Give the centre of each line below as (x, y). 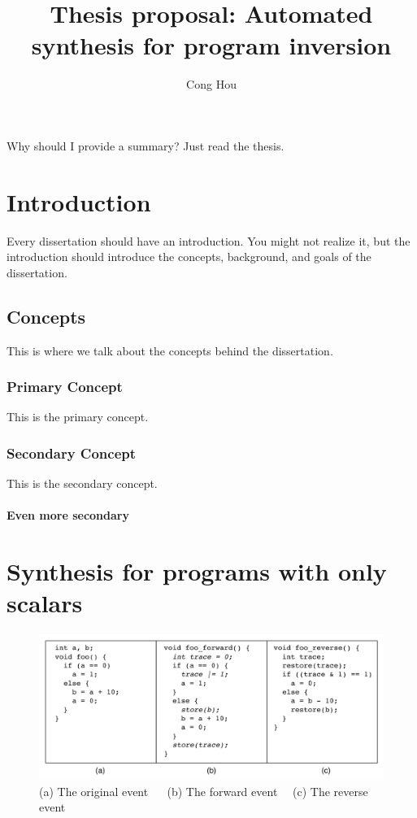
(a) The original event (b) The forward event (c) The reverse (204, 791)
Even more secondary (68, 515)
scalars (45, 603)
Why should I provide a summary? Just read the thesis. (146, 145)
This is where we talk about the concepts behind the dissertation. (170, 350)
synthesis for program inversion (211, 45)
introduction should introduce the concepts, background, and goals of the (189, 257)
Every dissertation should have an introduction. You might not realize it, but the (208, 240)
